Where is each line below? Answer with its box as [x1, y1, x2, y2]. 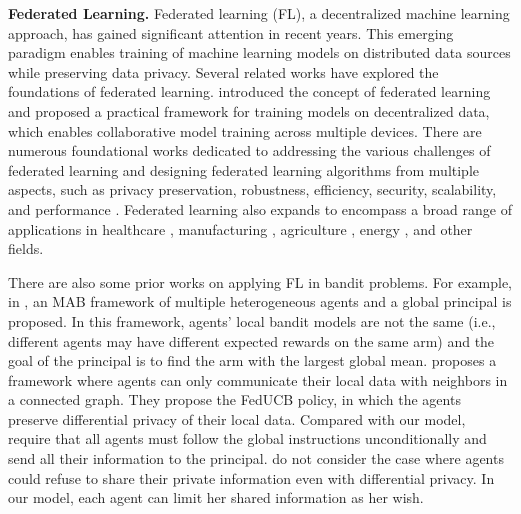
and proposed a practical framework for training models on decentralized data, [8, 100, 490, 121]
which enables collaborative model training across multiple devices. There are [8, 120, 482, 141]
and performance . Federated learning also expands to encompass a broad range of [8, 198, 512, 219]
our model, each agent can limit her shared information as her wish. [8, 487, 424, 508]
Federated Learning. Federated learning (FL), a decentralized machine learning [8, 3, 510, 23]
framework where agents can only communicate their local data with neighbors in [8, 369, 508, 390]
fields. [8, 238, 44, 259]
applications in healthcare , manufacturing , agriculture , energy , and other [8, 218, 473, 239]
